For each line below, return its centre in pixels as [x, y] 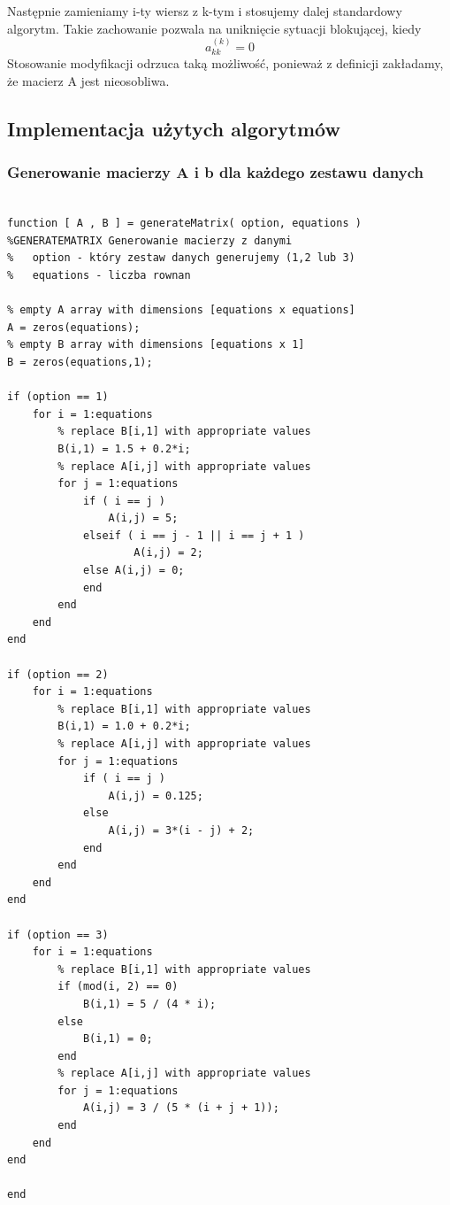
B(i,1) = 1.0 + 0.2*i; [124, 726]
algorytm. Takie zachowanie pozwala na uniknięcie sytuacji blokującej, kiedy [214, 28]
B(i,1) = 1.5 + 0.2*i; [124, 448]
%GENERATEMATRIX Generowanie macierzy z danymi [150, 240]
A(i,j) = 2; [168, 553]
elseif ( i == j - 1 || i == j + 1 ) [194, 535]
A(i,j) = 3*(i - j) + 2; [181, 830]
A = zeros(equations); [74, 327]
